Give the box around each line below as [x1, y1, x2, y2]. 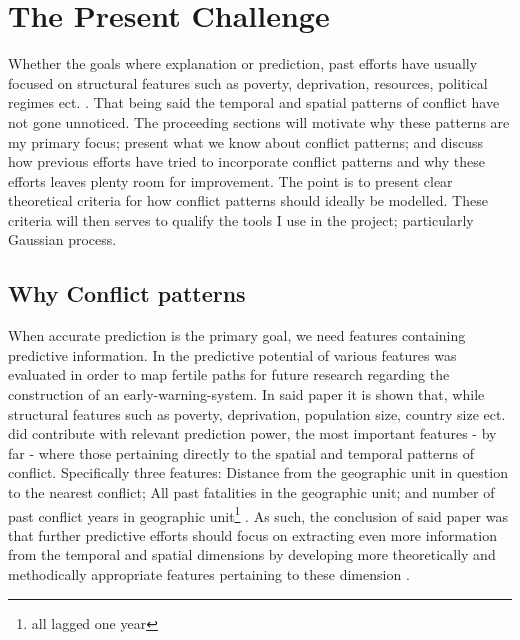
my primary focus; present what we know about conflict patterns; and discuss [8, 131, 484, 152]
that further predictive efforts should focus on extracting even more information [8, 524, 497, 545]
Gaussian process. [8, 229, 117, 250]
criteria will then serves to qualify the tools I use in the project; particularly [8, 209, 474, 230]
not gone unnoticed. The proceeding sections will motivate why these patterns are [8, 111, 510, 132]
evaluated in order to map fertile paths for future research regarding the [8, 364, 450, 385]
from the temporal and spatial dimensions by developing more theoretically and [8, 544, 496, 565]
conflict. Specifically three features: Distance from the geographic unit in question [8, 462, 508, 483]
